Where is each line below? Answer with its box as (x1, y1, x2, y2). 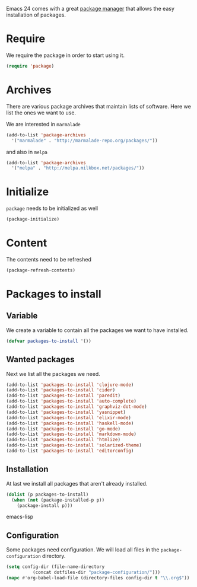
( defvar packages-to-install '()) (6, 338, 92, 344)
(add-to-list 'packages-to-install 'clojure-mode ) (6, 382, 134, 388)
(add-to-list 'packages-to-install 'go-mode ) (6, 426, 120, 432)
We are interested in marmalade (6, 120, 81, 127)
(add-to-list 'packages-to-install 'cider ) (6, 387, 116, 393)
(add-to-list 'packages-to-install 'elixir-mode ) (6, 414, 132, 420)
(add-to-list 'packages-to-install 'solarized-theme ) (6, 442, 142, 448)
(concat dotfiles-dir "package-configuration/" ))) (32, 569, 161, 576)
